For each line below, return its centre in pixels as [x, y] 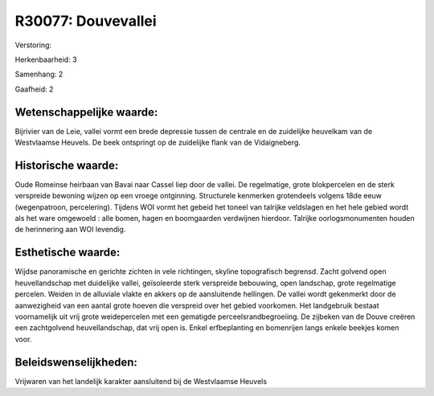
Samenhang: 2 [39, 74]
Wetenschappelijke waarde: [86, 112]
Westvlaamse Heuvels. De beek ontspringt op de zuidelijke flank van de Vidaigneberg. [158, 143]
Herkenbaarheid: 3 [46, 59]
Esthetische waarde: [68, 253]
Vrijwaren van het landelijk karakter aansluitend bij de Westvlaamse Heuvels [141, 381]
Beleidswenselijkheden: [76, 362]
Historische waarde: [67, 165]
